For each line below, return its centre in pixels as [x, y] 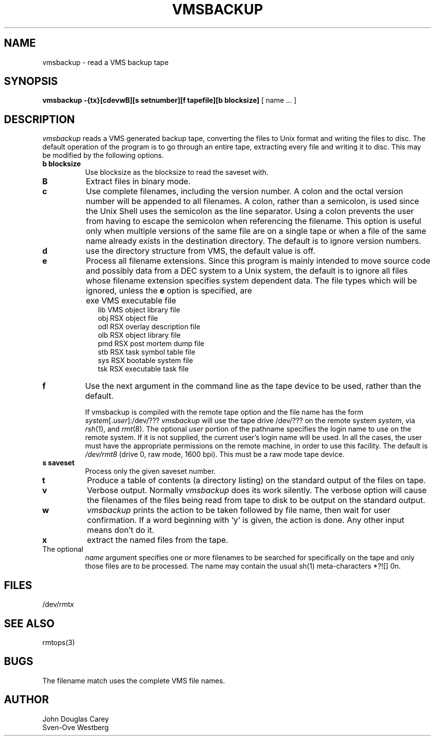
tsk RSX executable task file [143, 369]
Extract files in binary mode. [138, 182]
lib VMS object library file [139, 310]
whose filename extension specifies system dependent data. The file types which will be [251, 281]
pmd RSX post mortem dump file [151, 344]
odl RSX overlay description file [149, 327]
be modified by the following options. [103, 155]
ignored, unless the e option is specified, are [169, 291]
